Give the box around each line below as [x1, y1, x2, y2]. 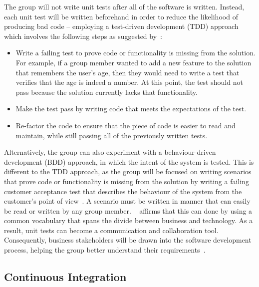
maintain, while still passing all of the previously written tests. [15, 130, 208, 140]
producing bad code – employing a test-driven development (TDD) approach [4, 21, 239, 31]
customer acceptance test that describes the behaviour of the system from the [4, 186, 242, 196]
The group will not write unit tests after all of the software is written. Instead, [4, 1, 245, 11]
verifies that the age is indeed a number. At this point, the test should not [15, 77, 243, 87]
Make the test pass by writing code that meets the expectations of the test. [15, 103, 247, 114]
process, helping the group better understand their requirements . [4, 245, 206, 255]
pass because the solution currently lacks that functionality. [15, 86, 198, 97]
